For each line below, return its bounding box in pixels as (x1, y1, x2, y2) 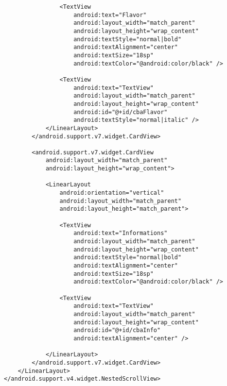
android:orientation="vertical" (59, 189, 164, 197)
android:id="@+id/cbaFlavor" (73, 108, 168, 116)
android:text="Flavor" (73, 11, 147, 18)
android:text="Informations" (73, 230, 168, 237)
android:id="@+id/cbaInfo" (73, 327, 161, 334)
